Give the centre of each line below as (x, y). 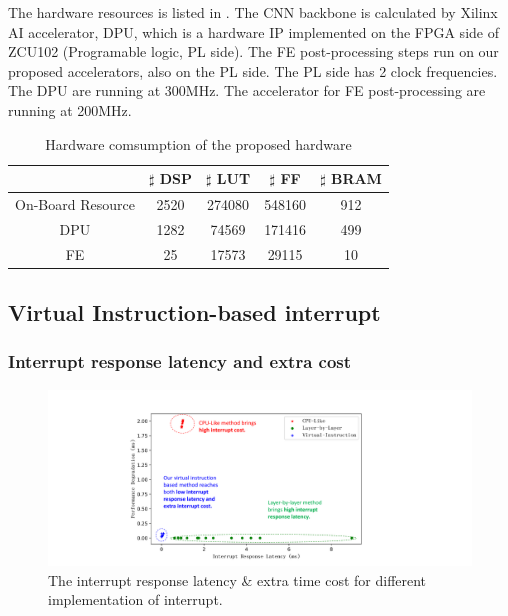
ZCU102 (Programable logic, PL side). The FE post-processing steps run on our (253, 51)
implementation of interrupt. (135, 599)
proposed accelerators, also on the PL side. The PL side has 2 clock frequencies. (253, 70)
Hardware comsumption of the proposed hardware (198, 143)
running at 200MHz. (70, 109)
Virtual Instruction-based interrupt (194, 312)
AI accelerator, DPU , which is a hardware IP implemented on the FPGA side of (253, 31)
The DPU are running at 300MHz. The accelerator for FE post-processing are (247, 90)
